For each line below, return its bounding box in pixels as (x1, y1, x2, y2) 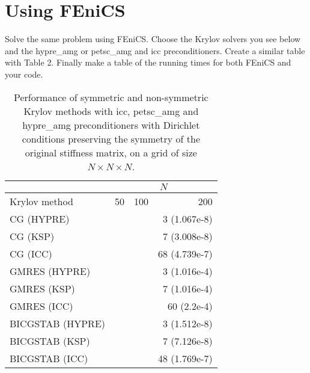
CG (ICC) (10, 246, 52, 260)
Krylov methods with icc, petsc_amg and (23, 103, 199, 118)
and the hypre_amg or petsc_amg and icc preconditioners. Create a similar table (5, 44, 305, 57)
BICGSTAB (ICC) (10, 351, 88, 365)
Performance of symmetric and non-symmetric (14, 90, 208, 104)
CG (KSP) (10, 229, 55, 243)
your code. (5, 67, 43, 80)
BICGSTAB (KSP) (10, 333, 90, 348)
